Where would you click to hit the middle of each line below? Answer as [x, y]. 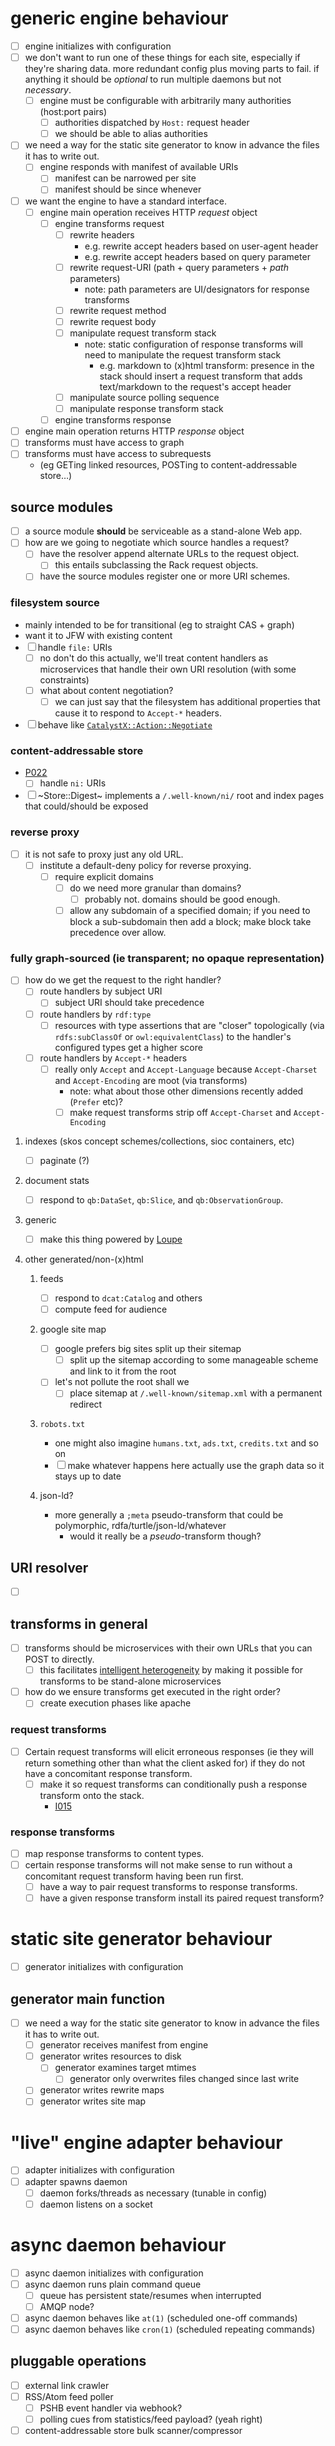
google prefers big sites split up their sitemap [148, 1349]
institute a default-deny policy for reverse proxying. [145, 865]
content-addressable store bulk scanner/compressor [133, 2431]
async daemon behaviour [118, 2244]
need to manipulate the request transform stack [183, 355]
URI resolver [49, 1567]
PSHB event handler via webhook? [111, 2408]
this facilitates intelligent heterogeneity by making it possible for [171, 1670]
